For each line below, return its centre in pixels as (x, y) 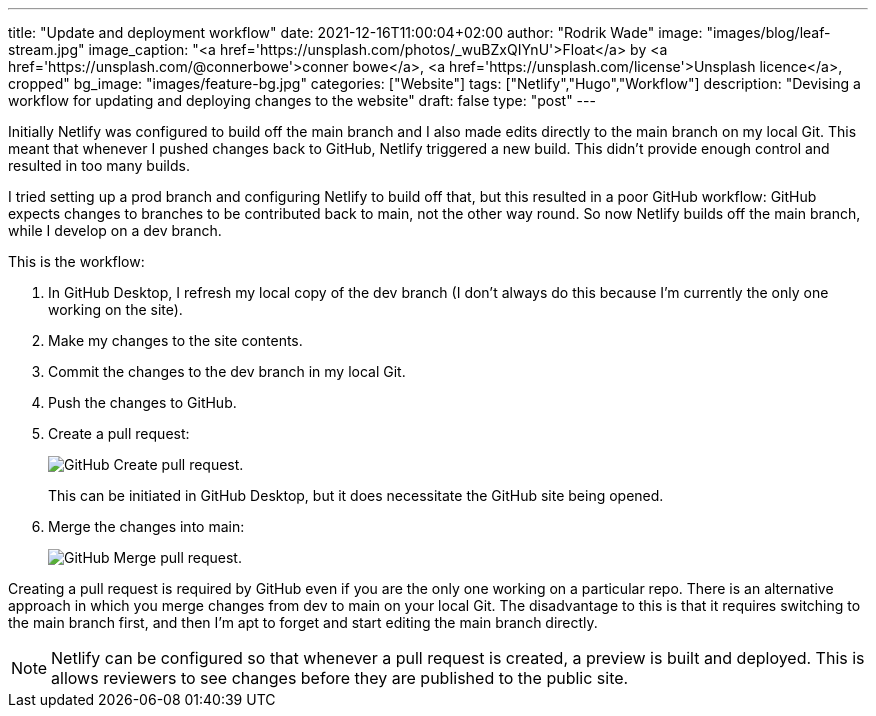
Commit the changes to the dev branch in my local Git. (227, 371)
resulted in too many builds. (99, 165)
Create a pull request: (119, 433)
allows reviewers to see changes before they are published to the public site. (340, 678)
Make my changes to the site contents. (175, 340)
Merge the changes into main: (146, 526)
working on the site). (115, 309)
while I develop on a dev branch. (115, 230)
